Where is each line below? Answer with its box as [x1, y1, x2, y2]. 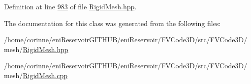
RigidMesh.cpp [23, 70, 68, 80]
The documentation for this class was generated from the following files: [4, 18, 221, 28]
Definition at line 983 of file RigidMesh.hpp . [4, 1, 137, 11]
